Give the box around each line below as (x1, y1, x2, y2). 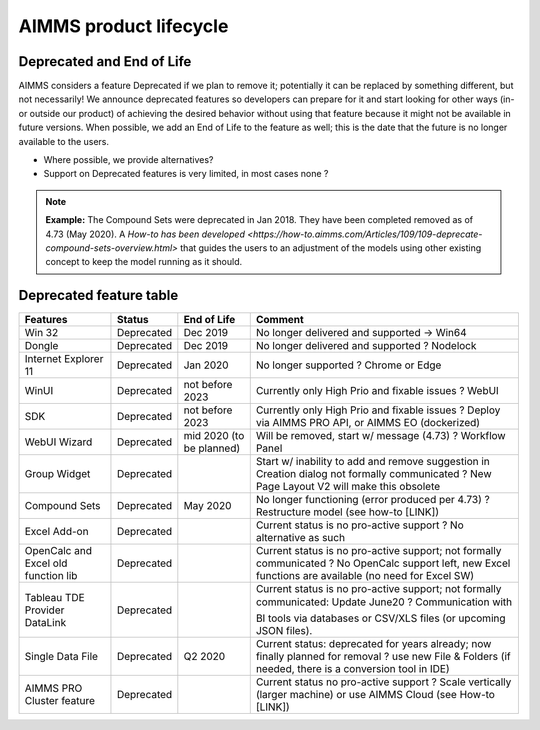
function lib (24, 569, 78, 583)
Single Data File (24, 650, 99, 664)
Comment (255, 313, 304, 327)
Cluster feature (24, 694, 95, 708)
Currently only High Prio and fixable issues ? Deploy (255, 403, 501, 417)
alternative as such (255, 531, 345, 545)
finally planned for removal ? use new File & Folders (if (255, 650, 511, 664)
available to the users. (18, 135, 110, 147)
